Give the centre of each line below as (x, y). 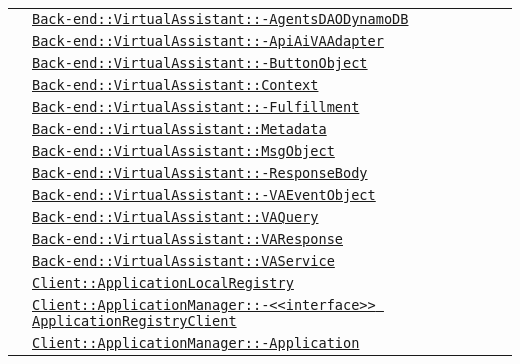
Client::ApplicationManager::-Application (196, 343)
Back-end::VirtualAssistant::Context (175, 85)
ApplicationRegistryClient (134, 321)
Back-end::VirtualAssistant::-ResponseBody (200, 173)
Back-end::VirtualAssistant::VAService (183, 261)
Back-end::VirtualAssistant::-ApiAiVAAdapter (208, 41)
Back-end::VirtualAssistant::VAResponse (187, 239)
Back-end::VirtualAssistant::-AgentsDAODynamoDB (220, 19)
